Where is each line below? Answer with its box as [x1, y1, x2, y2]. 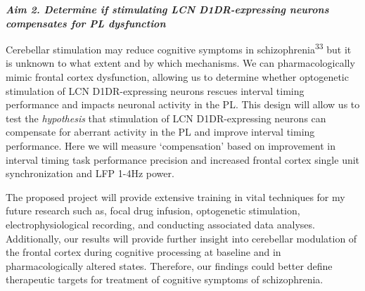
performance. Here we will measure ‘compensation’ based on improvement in [6, 138, 335, 153]
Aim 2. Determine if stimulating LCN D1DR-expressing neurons [6, 2, 329, 16]
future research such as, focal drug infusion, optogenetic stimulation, [6, 203, 300, 218]
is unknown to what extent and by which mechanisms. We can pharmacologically [6, 56, 355, 70]
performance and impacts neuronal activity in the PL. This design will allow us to [6, 97, 360, 112]
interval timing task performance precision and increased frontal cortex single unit [6, 152, 360, 167]
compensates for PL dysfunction [6, 15, 166, 30]
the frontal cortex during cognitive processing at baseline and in [6, 245, 281, 259]
